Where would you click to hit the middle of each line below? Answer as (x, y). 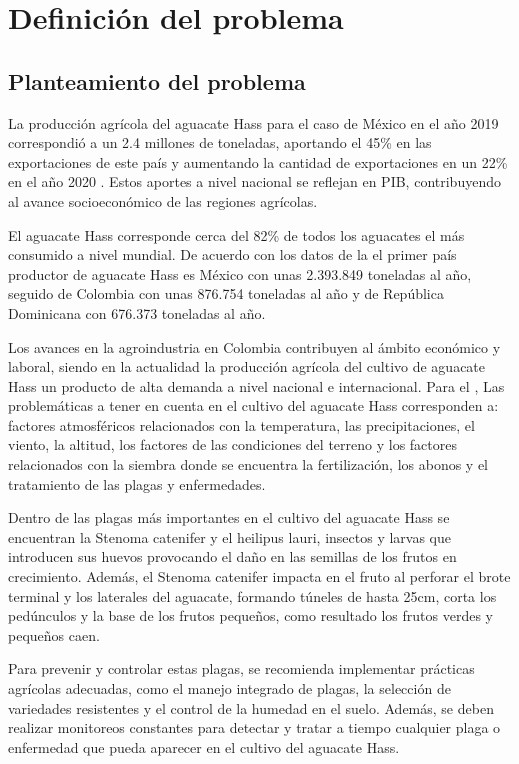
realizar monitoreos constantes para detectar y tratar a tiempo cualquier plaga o (254, 727)
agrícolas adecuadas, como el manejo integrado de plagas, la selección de (229, 688)
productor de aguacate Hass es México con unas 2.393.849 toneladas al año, (240, 273)
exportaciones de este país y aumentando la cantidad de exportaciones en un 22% (258, 161)
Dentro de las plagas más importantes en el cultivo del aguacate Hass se (229, 517)
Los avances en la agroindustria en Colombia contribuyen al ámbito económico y (254, 346)
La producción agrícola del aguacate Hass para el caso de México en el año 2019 (253, 122)
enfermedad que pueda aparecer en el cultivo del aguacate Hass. (204, 746)
